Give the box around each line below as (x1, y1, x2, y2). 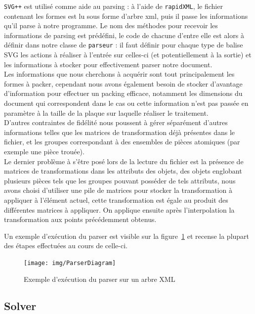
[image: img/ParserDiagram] (24, 259, 116, 267)
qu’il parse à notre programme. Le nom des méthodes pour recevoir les (4, 20, 218, 31)
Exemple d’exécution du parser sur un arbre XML (24, 273, 175, 284)
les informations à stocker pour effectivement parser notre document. (4, 59, 212, 69)
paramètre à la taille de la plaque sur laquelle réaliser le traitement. (4, 107, 209, 118)
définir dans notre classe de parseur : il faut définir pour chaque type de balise (4, 40, 243, 50)
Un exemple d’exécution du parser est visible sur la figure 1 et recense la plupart (4, 230, 250, 241)
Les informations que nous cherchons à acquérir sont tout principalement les (4, 69, 235, 79)
